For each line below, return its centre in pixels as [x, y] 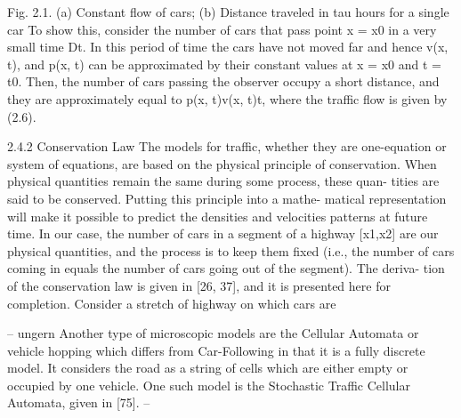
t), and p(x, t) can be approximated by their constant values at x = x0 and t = [224, 64]
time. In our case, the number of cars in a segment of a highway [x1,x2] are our [223, 233]
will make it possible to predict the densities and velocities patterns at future [218, 216]
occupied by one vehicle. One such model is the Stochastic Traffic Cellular [209, 385]
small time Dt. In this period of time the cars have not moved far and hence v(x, [228, 47]
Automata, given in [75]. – [79, 402]
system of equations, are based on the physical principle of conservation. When [222, 163]
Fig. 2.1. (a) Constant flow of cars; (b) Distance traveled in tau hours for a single [228, 12]
